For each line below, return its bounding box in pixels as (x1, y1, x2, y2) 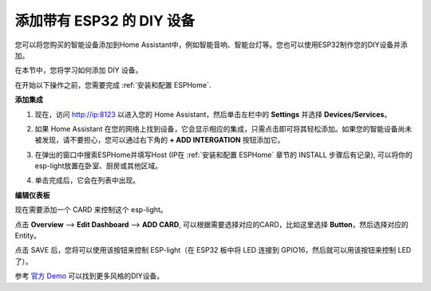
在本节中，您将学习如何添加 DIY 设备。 (14, 65, 143, 75)
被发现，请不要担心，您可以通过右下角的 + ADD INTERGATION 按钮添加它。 (34, 136, 285, 145)
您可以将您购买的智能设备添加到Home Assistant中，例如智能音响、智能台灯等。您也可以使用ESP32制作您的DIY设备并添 (14, 40, 408, 49)
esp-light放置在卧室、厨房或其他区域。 (34, 161, 163, 171)
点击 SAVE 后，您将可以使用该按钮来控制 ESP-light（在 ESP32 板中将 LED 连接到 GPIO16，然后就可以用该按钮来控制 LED (14, 246, 412, 255)
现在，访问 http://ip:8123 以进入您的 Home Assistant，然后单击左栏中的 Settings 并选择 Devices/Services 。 (34, 109, 392, 119)
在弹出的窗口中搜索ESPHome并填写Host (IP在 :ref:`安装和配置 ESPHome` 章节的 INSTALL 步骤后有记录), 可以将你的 (34, 150, 413, 159)
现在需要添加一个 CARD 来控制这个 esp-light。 (14, 205, 168, 214)
